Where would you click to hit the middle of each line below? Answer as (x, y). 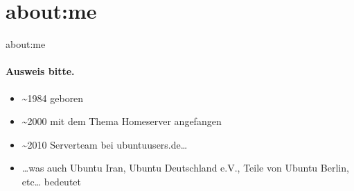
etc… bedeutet (52, 181)
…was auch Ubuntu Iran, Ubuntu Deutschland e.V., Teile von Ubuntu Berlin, (185, 168)
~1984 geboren (53, 98)
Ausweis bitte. (40, 71)
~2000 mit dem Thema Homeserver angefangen (122, 121)
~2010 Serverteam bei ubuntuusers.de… (105, 144)
